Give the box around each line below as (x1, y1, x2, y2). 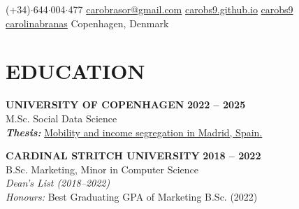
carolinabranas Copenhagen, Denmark (6, 15, 169, 30)
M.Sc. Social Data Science (6, 110, 117, 125)
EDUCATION (6, 57, 145, 85)
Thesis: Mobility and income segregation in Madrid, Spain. (6, 124, 263, 139)
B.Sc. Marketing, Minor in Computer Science (6, 161, 199, 176)
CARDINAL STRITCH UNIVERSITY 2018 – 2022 (6, 148, 261, 163)
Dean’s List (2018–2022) (6, 175, 110, 190)
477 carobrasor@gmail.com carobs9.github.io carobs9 (68, 2, 293, 16)
